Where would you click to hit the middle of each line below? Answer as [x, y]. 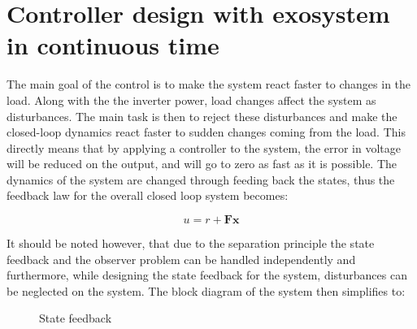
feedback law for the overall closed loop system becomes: [148, 195]
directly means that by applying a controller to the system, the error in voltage [204, 147]
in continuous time [113, 45]
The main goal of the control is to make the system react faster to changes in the [209, 84]
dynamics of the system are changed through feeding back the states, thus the [201, 179]
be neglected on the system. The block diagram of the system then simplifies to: [206, 290]
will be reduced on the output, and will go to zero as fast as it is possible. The [202, 164]
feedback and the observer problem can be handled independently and [181, 259]
